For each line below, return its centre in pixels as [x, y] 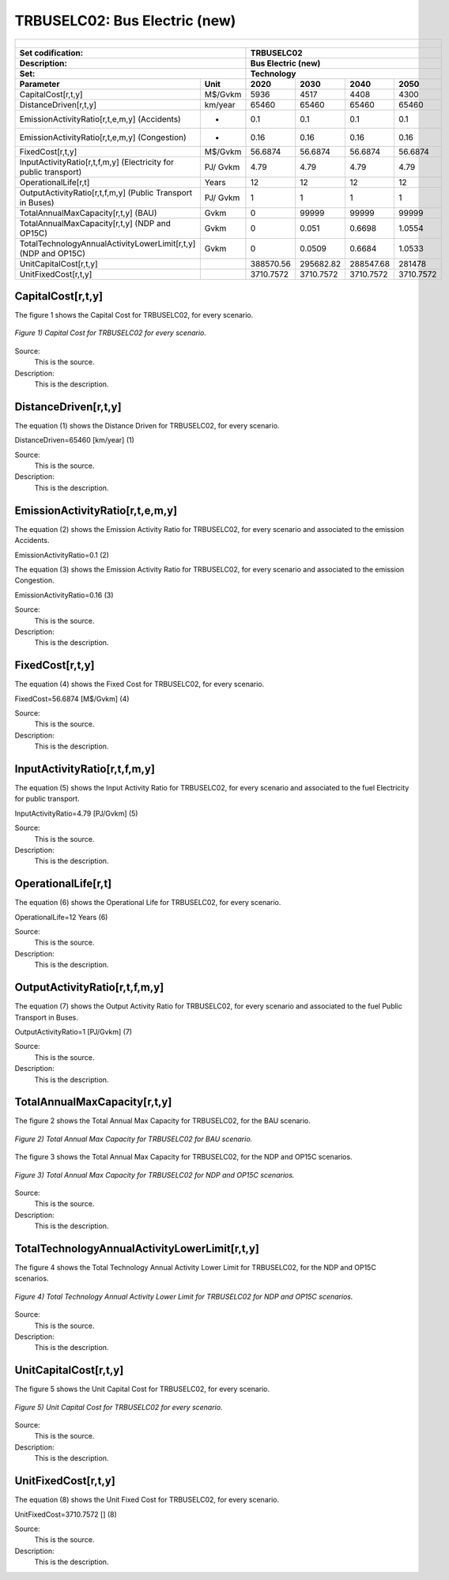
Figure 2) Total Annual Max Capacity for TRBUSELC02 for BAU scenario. [134, 1139]
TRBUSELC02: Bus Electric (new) [125, 21]
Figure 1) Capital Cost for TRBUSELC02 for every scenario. [111, 333]
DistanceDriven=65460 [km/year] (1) [74, 440]
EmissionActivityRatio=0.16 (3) [64, 595]
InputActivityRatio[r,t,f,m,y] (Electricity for [96, 162]
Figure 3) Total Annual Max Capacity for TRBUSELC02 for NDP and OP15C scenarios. [155, 1175]
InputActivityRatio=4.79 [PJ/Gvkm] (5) [76, 813]
